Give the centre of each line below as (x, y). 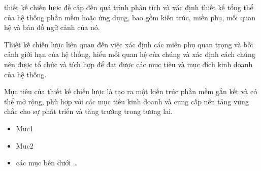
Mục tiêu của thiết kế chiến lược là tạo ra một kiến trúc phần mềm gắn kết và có (131, 91)
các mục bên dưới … (47, 163)
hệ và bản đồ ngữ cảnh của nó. (52, 27)
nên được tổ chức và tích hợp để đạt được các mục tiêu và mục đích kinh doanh (128, 64)
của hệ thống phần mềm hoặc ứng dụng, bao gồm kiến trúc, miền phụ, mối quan (130, 17)
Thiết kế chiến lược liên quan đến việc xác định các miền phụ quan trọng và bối (129, 44)
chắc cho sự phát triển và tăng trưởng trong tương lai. (88, 111)
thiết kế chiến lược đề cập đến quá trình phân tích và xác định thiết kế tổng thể (129, 7)
